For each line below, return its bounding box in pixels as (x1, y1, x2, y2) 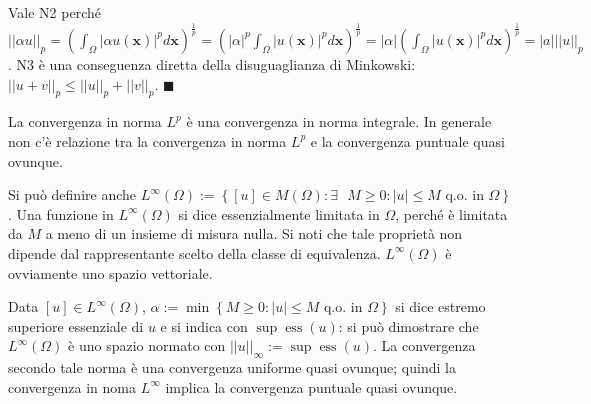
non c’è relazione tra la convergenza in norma (8, 130, 287, 151)
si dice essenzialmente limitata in (178, 203, 380, 224)
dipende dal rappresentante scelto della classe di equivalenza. (8, 242, 381, 263)
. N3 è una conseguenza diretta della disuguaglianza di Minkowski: (8, 53, 416, 74)
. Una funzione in (8, 203, 114, 224)
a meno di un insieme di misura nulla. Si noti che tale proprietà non (45, 223, 463, 244)
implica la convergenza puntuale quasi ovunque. (165, 376, 458, 397)
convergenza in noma (8, 376, 136, 397)
